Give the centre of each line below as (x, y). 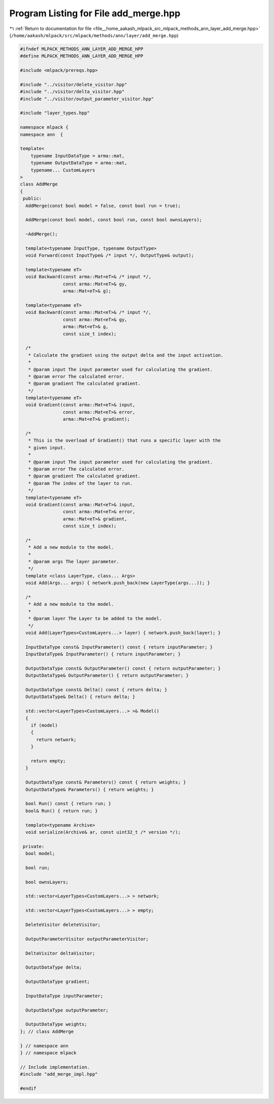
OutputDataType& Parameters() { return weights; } (90, 789)
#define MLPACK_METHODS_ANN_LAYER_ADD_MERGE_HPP (82, 56)
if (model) (44, 725)
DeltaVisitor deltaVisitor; (60, 953)
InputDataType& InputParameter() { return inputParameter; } (103, 654)
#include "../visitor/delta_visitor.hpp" (72, 92)
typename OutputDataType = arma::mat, (79, 163)
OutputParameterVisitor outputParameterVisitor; (87, 939)
